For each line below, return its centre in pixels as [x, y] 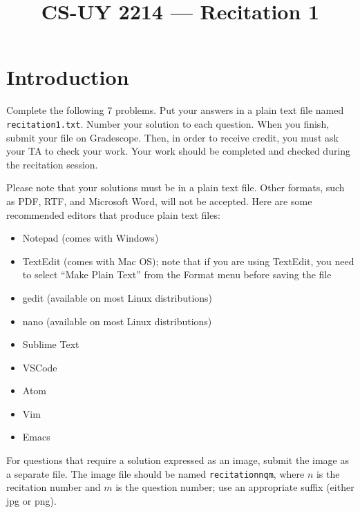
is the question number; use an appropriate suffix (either [235, 487]
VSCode [40, 367]
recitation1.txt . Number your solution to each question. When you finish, [168, 123]
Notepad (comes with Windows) [91, 238]
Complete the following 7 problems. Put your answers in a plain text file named [175, 110]
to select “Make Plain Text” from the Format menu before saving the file [177, 274]
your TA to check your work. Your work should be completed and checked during [179, 151]
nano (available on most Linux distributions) [117, 321]
